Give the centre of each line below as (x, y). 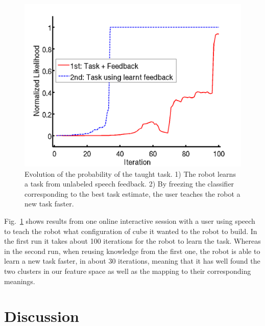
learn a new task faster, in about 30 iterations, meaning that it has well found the (132, 261)
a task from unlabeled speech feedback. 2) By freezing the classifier (129, 184)
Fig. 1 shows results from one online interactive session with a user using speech (130, 220)
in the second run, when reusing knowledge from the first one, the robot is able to (132, 251)
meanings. (20, 281)
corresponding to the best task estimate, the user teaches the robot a (132, 193)
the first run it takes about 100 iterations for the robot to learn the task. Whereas (132, 241)
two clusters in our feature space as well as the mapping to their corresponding (128, 271)
